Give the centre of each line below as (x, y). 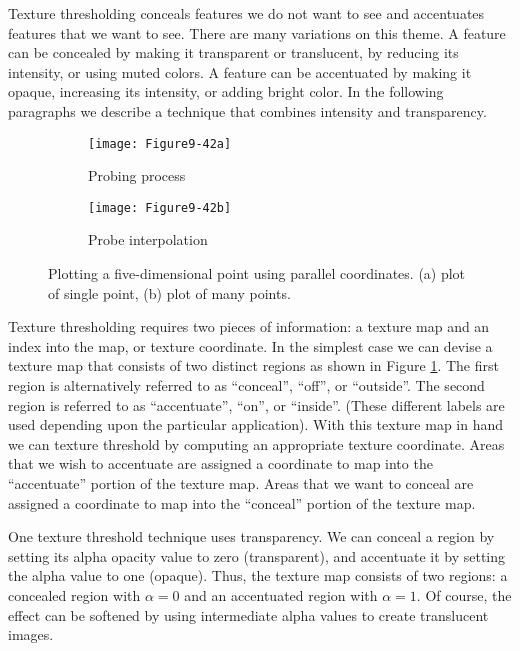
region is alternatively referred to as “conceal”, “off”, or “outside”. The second (246, 385)
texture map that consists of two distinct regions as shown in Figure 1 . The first (253, 365)
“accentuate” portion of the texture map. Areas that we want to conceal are (241, 483)
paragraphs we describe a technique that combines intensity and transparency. (247, 110)
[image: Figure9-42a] (160, 143)
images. (31, 634)
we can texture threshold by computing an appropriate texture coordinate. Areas (256, 443)
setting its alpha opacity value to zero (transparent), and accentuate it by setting (257, 555)
